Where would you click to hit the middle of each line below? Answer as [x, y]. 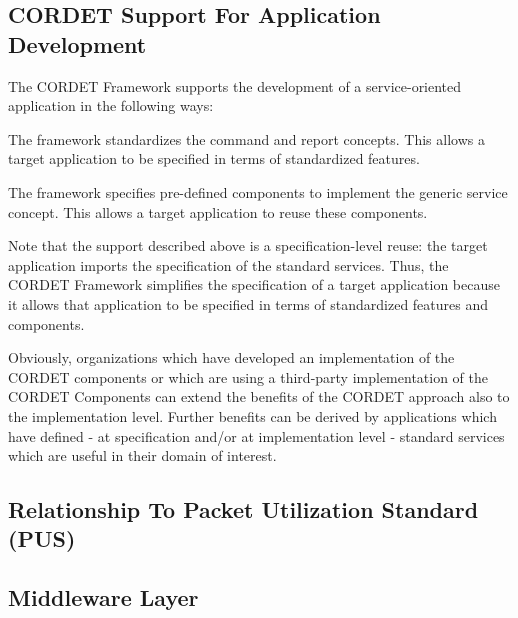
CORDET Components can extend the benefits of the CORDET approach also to [259, 396]
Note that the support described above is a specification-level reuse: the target [248, 245]
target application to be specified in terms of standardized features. [214, 158]
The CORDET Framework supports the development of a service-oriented [235, 85]
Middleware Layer [103, 597]
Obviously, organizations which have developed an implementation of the [231, 357]
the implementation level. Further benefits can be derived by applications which [252, 415]
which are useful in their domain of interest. [142, 455]
